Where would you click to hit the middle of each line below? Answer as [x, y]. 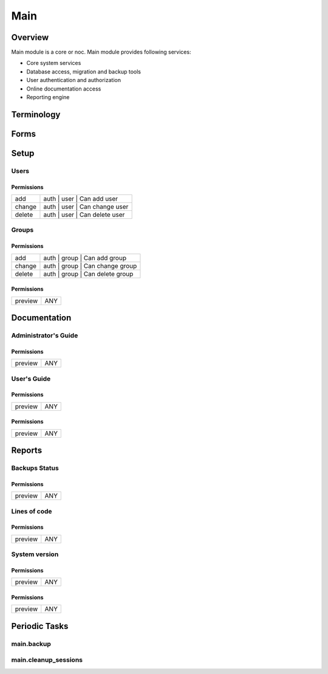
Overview [30, 37]
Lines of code [32, 511]
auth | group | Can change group [90, 266]
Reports [27, 451]
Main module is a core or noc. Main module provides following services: [101, 52]
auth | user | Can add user [81, 199]
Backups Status [35, 468]
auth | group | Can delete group [88, 273]
